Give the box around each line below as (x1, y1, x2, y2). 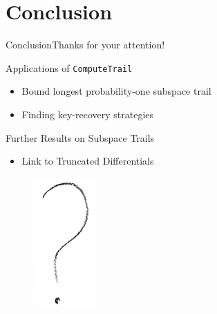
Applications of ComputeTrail (6, 60, 133, 75)
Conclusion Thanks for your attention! (6, 37, 165, 52)
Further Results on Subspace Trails (6, 130, 155, 145)
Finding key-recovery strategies (21, 107, 154, 121)
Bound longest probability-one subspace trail (21, 84, 211, 98)
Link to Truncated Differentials (21, 154, 154, 168)
